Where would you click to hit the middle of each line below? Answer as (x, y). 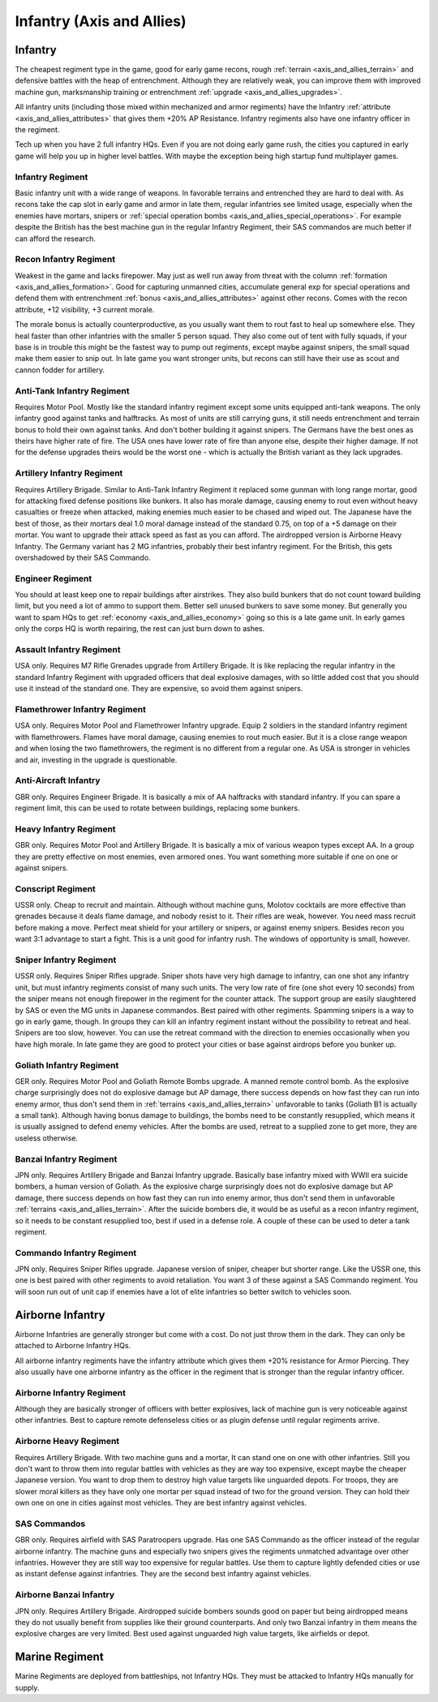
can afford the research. (56, 239)
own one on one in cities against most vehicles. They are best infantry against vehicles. (161, 1503)
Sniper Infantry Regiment (66, 960)
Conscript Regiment (56, 888)
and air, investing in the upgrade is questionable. (96, 759)
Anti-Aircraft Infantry (58, 780)
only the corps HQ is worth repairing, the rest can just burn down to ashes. (140, 629)
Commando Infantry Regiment (76, 1253)
